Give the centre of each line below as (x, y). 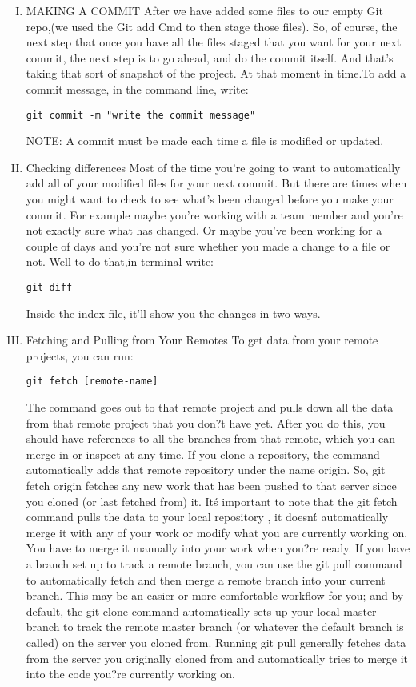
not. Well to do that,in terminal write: (120, 261)
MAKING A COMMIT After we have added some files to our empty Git (204, 10)
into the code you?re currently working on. (130, 674)
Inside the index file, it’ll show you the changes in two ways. (173, 313)
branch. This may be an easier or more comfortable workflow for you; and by (215, 595)
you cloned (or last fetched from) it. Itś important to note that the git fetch (212, 501)
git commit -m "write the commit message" (141, 115)
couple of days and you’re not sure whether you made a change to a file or (208, 245)
